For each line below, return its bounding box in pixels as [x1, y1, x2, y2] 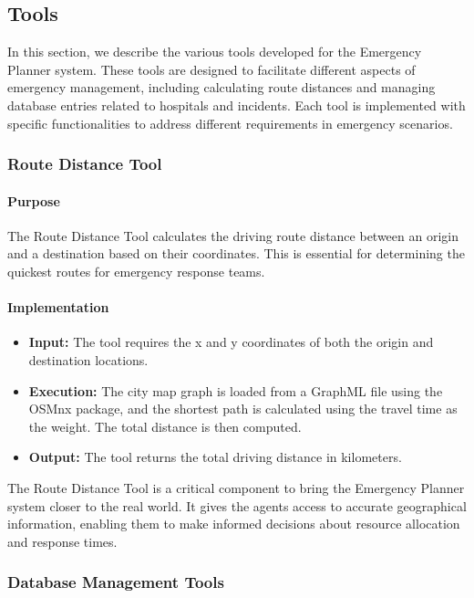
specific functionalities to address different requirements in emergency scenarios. [7, 113, 453, 132]
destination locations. [28, 350, 149, 369]
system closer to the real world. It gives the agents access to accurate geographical [7, 496, 467, 515]
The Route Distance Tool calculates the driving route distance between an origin [7, 226, 459, 245]
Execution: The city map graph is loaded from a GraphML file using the [28, 381, 443, 400]
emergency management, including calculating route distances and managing [7, 78, 436, 97]
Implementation [7, 298, 109, 317]
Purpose [7, 191, 60, 210]
